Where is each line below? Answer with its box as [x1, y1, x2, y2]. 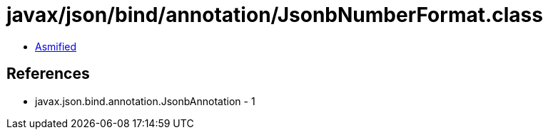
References [6, 65, 90, 83]
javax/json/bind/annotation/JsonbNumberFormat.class [6, 3, 543, 27]
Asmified [35, 40, 77, 53]
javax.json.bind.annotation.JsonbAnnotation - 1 [35, 94, 255, 107]
